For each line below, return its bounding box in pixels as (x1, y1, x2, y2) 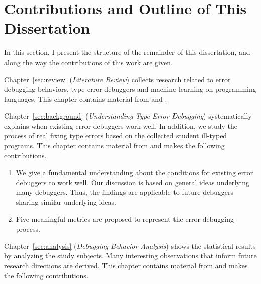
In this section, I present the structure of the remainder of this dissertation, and (4, 47, 250, 58)
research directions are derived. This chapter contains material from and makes (4, 260, 248, 270)
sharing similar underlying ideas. (16, 197, 116, 207)
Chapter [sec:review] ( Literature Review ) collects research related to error (4, 74, 231, 84)
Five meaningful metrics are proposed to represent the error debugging (16, 213, 234, 224)
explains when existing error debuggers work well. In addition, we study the (4, 120, 238, 131)
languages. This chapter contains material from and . (4, 93, 167, 104)
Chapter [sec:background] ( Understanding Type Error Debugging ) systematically (4, 110, 252, 121)
